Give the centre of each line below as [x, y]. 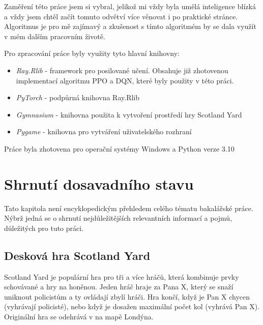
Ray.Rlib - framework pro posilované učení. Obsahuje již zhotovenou [122, 70]
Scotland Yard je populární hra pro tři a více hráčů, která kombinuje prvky [122, 276]
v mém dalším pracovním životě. [55, 36]
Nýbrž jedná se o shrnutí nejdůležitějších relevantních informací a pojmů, [118, 218]
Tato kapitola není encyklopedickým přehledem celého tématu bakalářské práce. [129, 208]
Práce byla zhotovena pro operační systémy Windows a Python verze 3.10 [119, 148]
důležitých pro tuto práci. [44, 228]
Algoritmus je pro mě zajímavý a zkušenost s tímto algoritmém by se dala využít [130, 26]
